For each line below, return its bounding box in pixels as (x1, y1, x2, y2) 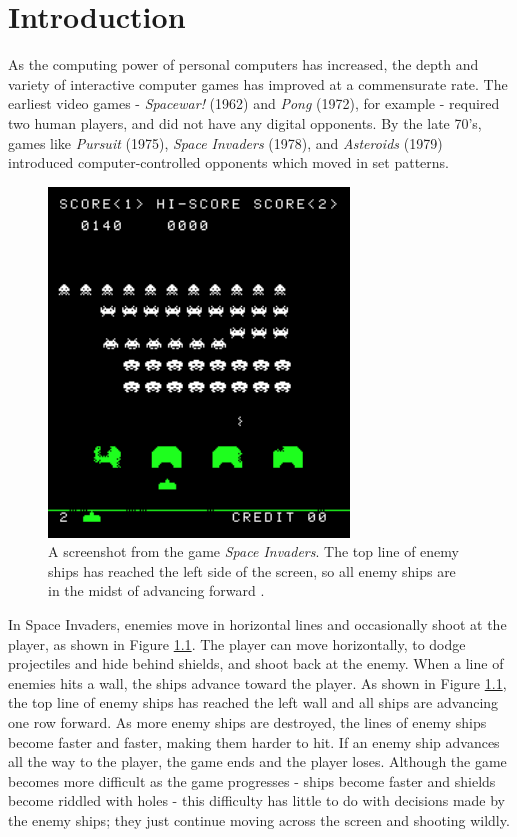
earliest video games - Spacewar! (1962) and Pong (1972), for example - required (8, 93, 500, 114)
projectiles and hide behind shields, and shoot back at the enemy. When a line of (8, 653, 504, 674)
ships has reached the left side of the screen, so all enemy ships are (48, 560, 456, 581)
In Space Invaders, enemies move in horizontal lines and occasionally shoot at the (8, 614, 507, 634)
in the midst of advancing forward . (48, 580, 265, 601)
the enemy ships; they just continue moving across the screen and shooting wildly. (8, 809, 510, 830)
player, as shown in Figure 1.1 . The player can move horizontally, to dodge (8, 633, 466, 654)
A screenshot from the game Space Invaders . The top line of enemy (48, 541, 459, 562)
